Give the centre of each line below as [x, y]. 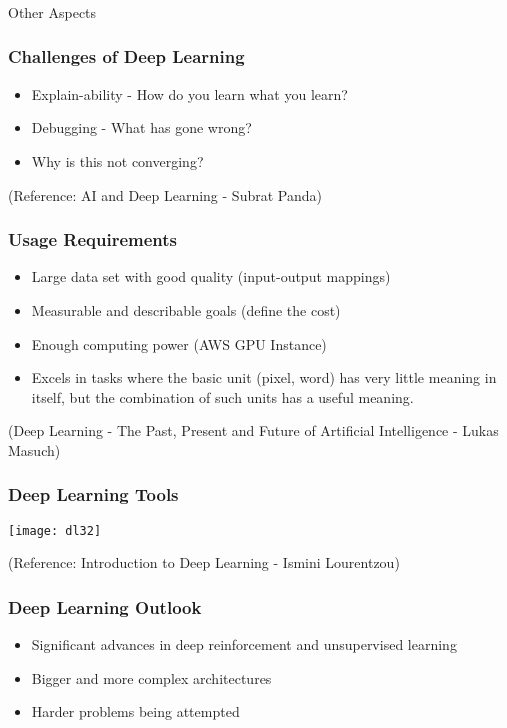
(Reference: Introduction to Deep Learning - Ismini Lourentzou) [204, 562]
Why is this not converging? [117, 160]
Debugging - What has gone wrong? [141, 127]
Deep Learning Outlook [105, 606]
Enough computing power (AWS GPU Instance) [179, 343]
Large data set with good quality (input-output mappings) [211, 276]
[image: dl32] [55, 530]
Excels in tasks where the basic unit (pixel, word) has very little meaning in [264, 377]
